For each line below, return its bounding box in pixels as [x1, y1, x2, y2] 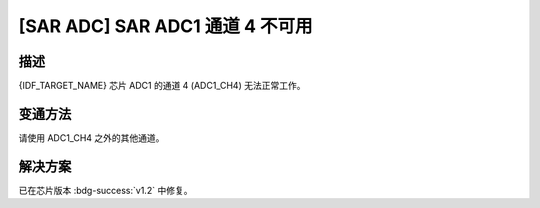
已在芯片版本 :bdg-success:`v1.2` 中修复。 [18, 184, 193, 196]
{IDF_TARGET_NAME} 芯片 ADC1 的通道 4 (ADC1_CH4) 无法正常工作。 [18, 80, 306, 92]
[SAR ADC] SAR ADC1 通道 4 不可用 [18, 15, 313, 37]
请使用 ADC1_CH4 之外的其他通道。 [18, 131, 165, 144]
